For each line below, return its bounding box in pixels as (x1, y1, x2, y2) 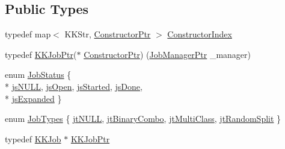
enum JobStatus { (5, 68, 72, 81)
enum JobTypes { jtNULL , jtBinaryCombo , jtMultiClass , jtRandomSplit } (5, 112, 281, 125)
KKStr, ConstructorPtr (64, 28, 151, 40)
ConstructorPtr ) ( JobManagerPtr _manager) (84, 48, 251, 60)
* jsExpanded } (5, 92, 62, 104)
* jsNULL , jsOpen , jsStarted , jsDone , (5, 80, 142, 92)
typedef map (5, 28, 51, 40)
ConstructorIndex (167, 28, 232, 40)
